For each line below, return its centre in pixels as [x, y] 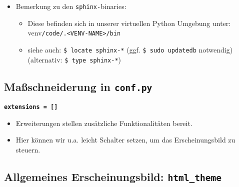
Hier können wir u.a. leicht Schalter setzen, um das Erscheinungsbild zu [125, 140]
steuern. [28, 149]
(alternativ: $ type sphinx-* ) [74, 59]
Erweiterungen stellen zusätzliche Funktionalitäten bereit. [104, 123]
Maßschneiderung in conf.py [78, 86]
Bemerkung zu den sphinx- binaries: [71, 6]
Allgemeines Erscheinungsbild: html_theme [113, 176]
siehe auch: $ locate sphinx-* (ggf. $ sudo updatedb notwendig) [130, 49]
